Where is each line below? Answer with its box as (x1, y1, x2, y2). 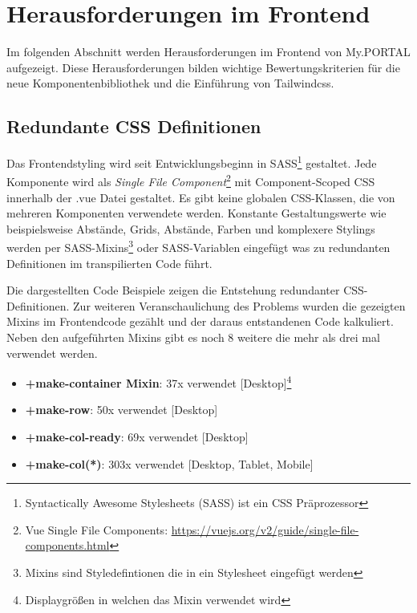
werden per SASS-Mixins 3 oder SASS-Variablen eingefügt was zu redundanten (6, 237, 391, 256)
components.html (25, 537, 110, 554)
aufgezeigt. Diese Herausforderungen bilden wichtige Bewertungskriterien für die (6, 59, 400, 75)
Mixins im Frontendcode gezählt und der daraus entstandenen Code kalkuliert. (6, 313, 394, 330)
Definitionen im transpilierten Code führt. (6, 254, 213, 271)
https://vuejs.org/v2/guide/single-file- (171, 521, 359, 538)
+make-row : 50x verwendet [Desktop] (25, 401, 218, 418)
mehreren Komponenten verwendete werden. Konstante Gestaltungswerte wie (6, 205, 387, 221)
